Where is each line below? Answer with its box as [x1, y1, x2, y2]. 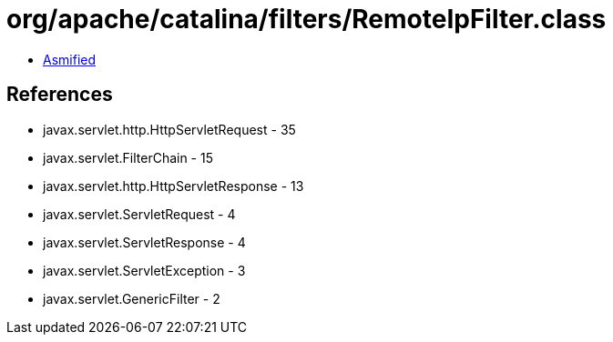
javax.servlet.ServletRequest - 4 [43, 206, 236, 222]
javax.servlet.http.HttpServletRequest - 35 [43, 121, 296, 137]
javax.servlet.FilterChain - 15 [43, 149, 213, 166]
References [6, 83, 113, 106]
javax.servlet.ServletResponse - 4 [43, 234, 246, 250]
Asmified [43, 51, 97, 67]
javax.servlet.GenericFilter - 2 [43, 290, 220, 307]
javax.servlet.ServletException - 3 [43, 262, 246, 278]
